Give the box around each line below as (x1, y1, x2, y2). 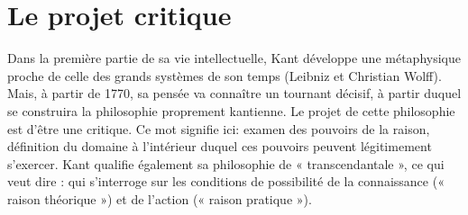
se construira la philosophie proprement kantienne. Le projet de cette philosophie (7, 101, 455, 120)
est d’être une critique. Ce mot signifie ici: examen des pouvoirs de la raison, (7, 119, 430, 138)
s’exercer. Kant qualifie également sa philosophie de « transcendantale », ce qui (7, 154, 445, 173)
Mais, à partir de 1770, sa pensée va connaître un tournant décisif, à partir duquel (7, 84, 462, 103)
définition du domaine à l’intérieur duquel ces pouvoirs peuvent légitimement (7, 137, 432, 156)
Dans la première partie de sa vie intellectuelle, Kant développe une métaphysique (7, 49, 461, 67)
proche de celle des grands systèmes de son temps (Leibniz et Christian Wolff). (7, 66, 442, 85)
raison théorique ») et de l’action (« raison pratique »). (7, 189, 312, 208)
